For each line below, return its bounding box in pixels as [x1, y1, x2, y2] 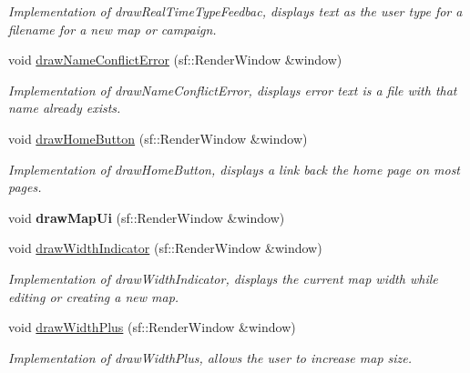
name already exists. [8, 98, 121, 117]
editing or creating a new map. [8, 287, 179, 306]
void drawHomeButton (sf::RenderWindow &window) [8, 128, 308, 147]
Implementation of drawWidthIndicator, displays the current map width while [8, 268, 438, 287]
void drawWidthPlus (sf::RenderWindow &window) [8, 318, 296, 337]
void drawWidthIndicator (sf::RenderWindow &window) [8, 238, 322, 257]
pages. [8, 177, 42, 197]
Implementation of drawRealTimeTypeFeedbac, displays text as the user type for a [8, 2, 463, 20]
